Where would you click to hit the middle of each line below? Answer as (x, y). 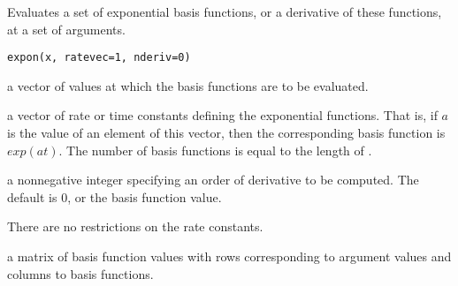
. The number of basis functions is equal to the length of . (215, 150)
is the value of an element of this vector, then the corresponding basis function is (226, 133)
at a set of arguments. (66, 29)
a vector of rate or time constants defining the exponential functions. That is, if (222, 115)
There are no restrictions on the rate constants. (135, 226)
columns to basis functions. (80, 273)
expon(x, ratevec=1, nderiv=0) (99, 58)
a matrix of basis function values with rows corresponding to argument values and (229, 256)
